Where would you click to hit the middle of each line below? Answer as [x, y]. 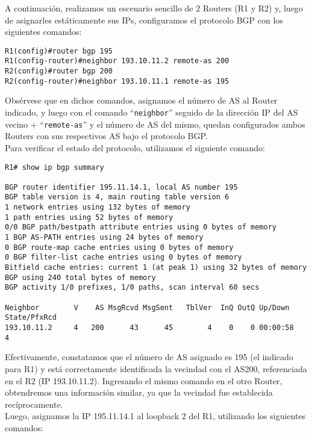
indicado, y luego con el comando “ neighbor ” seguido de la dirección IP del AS [151, 112]
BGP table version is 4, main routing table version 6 [117, 197]
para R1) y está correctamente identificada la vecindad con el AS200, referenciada [156, 368]
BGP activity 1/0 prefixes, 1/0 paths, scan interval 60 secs [132, 288]
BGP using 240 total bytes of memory [80, 277]
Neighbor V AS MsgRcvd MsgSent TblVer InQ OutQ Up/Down [147, 307]
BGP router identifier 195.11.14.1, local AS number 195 [121, 187]
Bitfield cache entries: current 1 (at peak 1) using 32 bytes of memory [156, 268]
